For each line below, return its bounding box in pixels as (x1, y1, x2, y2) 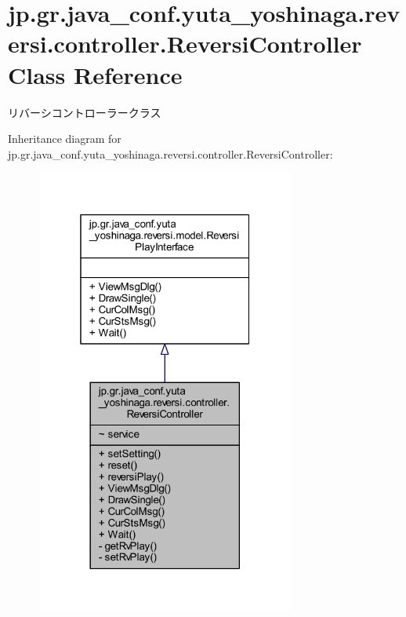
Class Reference (8, 58, 183, 90)
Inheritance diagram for (8, 130, 121, 147)
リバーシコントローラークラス (8, 104, 161, 120)
